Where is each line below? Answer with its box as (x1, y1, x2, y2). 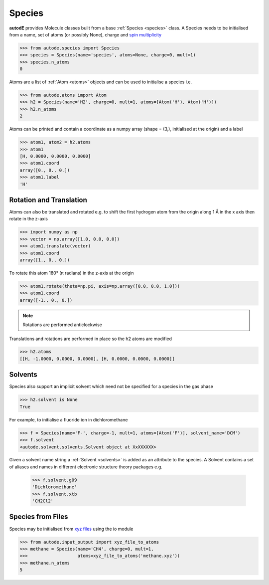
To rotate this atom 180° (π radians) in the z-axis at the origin (9, 270, 134, 276)
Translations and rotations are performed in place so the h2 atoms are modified (9, 336, 172, 342)
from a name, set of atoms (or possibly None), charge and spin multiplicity (9, 31, 162, 37)
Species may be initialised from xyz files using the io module (9, 526, 134, 532)
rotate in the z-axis (9, 216, 48, 222)
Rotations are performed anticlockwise (22, 322, 102, 328)
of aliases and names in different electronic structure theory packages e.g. (9, 464, 163, 470)
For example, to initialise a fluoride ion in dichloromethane (9, 416, 128, 422)
